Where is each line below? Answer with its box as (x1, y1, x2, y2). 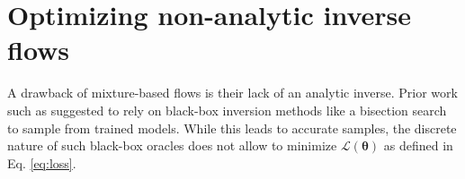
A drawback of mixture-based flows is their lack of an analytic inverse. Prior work (7, 83, 458, 102)
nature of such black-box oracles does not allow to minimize (7, 136, 337, 155)
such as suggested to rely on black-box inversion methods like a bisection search (7, 100, 447, 119)
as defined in (383, 136, 453, 155)
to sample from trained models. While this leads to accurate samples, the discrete (7, 118, 457, 137)
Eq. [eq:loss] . (7, 153, 76, 172)
